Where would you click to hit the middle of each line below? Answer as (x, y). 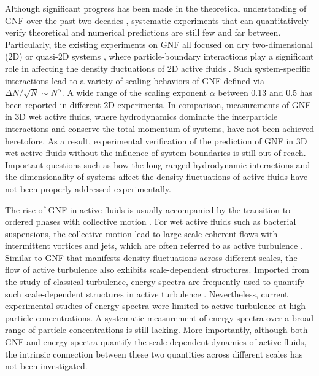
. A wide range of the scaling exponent (134, 92)
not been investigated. (46, 366)
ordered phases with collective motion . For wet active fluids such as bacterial (151, 221)
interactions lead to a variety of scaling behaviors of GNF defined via (135, 80)
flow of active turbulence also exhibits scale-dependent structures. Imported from (157, 269)
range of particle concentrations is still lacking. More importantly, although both (156, 330)
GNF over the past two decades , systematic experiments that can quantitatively (157, 20)
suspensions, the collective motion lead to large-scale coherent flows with (141, 233)
